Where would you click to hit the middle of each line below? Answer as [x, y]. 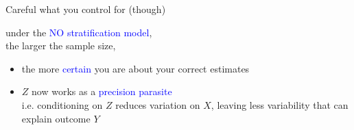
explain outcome [56, 118]
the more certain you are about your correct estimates [135, 68]
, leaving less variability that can [280, 104]
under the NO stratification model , [79, 32]
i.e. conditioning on [62, 104]
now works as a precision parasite [102, 91]
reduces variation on [158, 104]
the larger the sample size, [61, 45]
